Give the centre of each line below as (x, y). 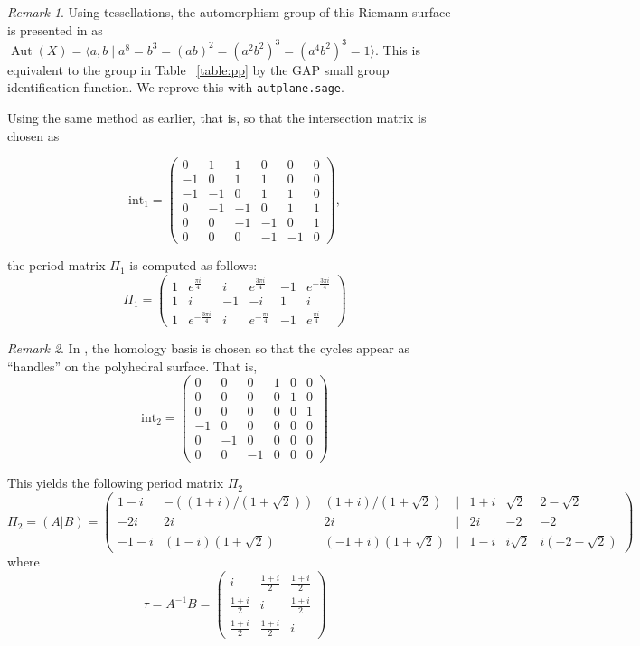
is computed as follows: (193, 265)
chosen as (33, 135)
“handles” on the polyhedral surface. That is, (132, 365)
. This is (397, 49)
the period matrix (56, 265)
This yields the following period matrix (116, 483)
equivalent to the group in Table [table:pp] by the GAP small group (198, 69)
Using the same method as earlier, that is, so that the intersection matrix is (217, 117)
